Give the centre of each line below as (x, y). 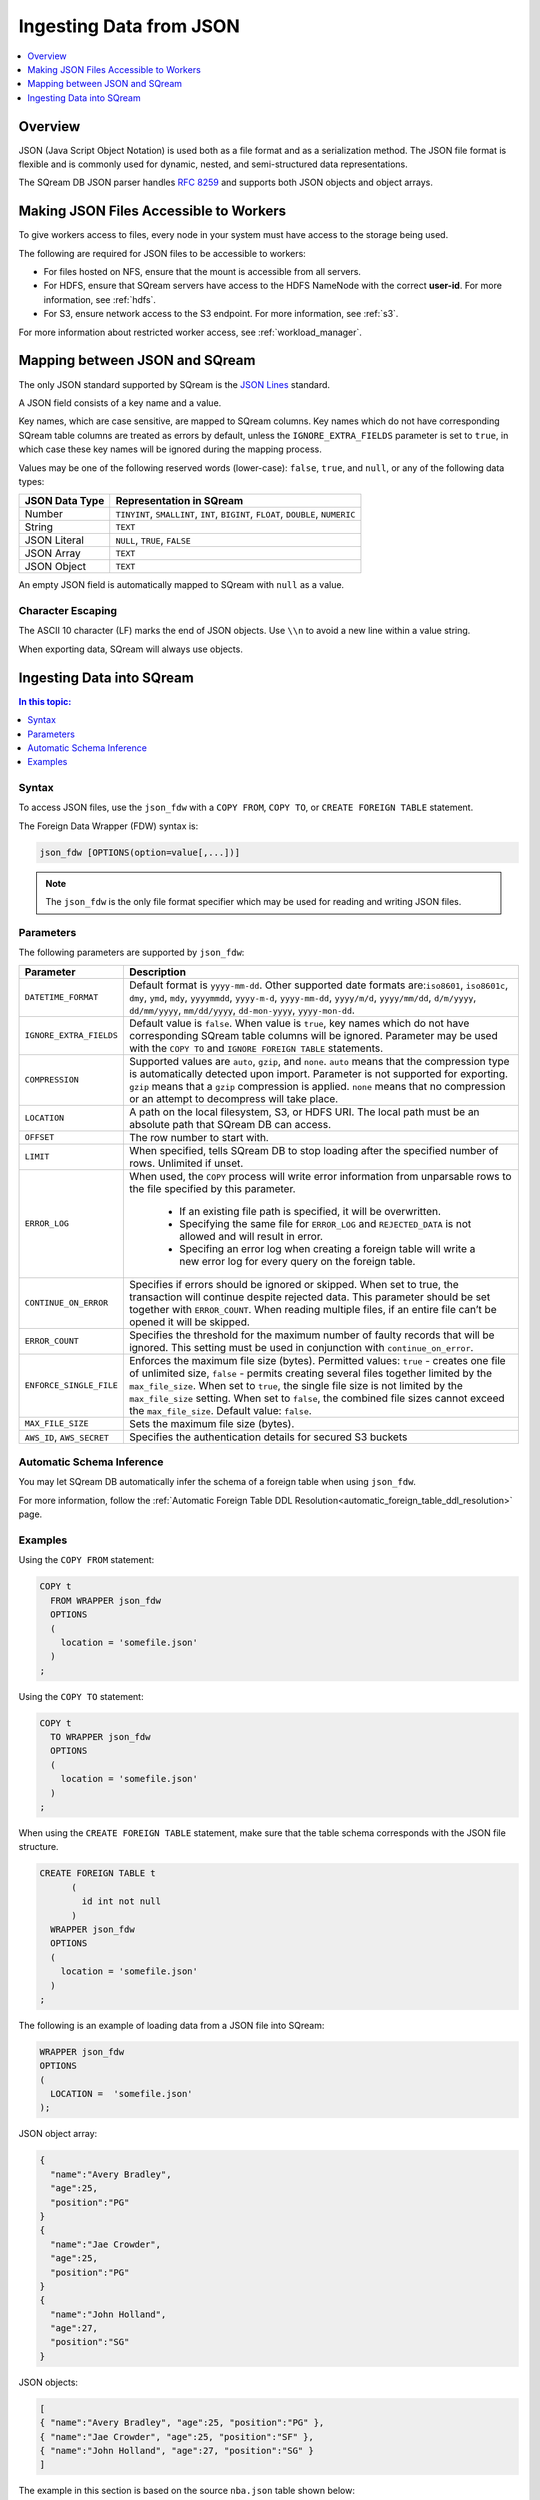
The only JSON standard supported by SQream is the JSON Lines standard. (174, 384)
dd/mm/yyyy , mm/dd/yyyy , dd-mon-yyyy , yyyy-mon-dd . (241, 1010)
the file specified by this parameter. (212, 1188)
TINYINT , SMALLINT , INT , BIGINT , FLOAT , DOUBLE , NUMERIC (235, 514)
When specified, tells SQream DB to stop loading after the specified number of (313, 1150)
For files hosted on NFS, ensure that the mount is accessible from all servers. (202, 272)
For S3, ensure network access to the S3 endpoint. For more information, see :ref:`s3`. (221, 314)
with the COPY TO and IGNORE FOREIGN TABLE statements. (256, 1048)
